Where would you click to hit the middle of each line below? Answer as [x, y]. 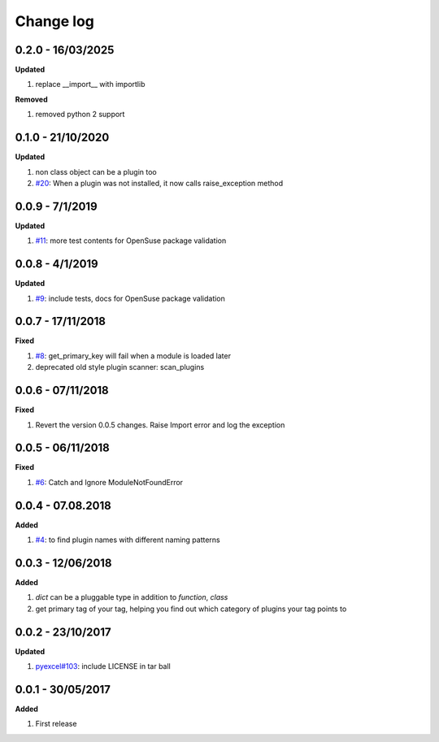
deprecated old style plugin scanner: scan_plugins [120, 367]
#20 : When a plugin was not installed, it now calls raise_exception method [159, 183]
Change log [55, 21]
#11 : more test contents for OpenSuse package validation [131, 241]
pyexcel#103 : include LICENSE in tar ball [103, 666]
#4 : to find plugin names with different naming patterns [128, 540]
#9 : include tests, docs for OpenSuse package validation [130, 298]
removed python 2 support [80, 115]
